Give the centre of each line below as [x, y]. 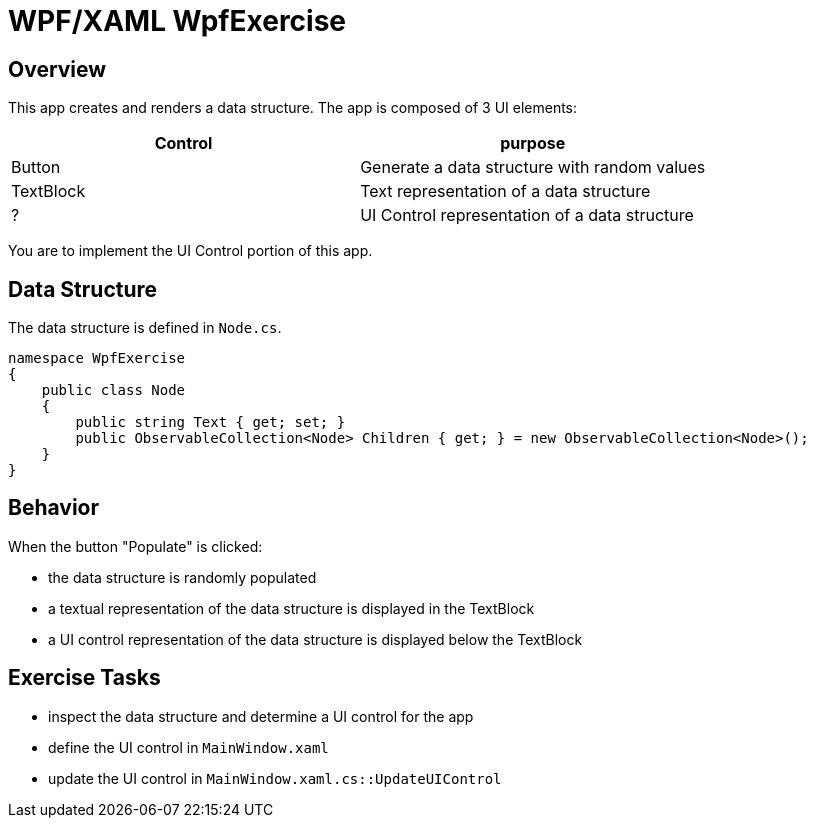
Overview [57, 69]
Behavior [54, 508]
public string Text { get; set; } [210, 422]
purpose [533, 143]
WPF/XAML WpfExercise [177, 21]
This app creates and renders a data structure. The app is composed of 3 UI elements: [293, 108]
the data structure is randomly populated [182, 577]
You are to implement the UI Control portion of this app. [190, 251]
